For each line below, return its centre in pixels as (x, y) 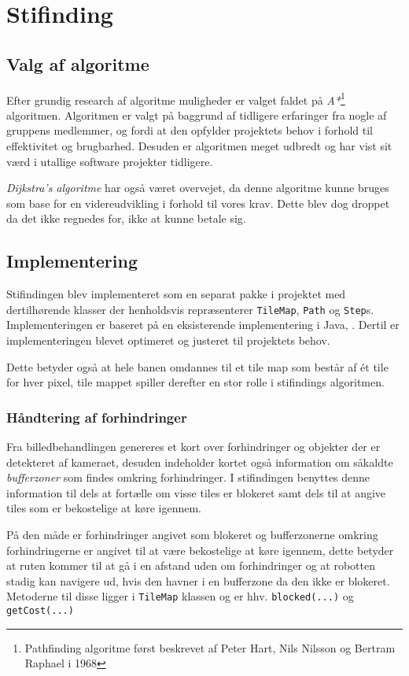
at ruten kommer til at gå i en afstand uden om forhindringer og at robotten (191, 565)
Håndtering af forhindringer (97, 417)
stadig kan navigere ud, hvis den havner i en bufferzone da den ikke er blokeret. (198, 580)
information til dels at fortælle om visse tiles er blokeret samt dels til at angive (196, 492)
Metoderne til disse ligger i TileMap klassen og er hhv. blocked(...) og (180, 596)
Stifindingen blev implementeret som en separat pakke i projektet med (176, 294)
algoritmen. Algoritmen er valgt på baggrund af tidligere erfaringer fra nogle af (197, 115)
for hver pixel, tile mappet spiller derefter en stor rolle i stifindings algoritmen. (195, 382)
